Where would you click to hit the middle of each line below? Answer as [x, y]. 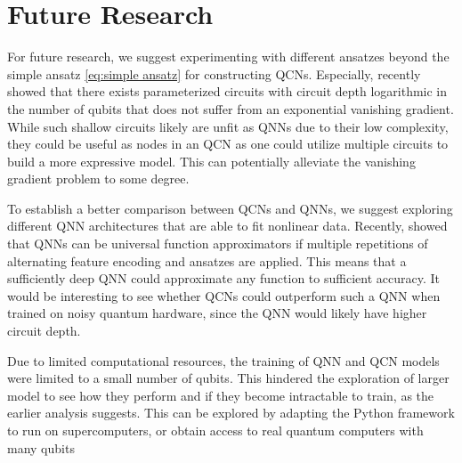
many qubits [41, 447]
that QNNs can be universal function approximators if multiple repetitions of [218, 244]
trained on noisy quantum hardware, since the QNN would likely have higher [217, 313]
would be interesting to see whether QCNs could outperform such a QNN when [224, 295]
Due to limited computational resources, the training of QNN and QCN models [223, 360]
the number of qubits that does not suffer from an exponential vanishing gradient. [231, 108]
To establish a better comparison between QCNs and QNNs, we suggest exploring [230, 208]
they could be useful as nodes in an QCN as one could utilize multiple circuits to [228, 144]
